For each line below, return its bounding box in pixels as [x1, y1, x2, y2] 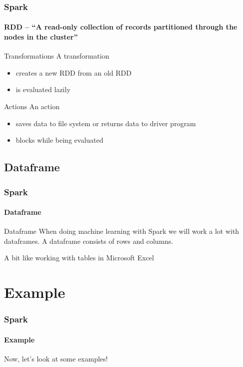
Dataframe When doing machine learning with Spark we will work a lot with [4, 226, 239, 236]
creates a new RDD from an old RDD [15, 67, 131, 78]
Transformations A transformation [4, 51, 109, 61]
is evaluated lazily [15, 84, 70, 95]
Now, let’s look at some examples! [4, 353, 108, 364]
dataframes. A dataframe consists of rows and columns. [4, 235, 173, 246]
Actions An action [4, 101, 59, 112]
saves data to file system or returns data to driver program [15, 118, 196, 128]
